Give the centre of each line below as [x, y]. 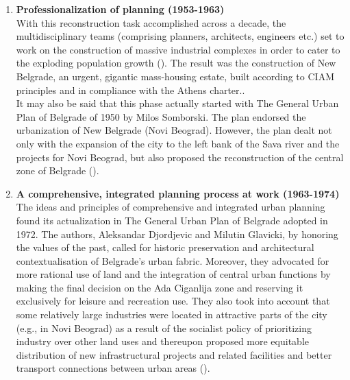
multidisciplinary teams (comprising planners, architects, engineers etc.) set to [180, 36]
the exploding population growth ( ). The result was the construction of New [176, 63]
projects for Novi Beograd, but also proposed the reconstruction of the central [180, 157]
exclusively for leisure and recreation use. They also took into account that [173, 301]
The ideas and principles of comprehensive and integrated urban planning [171, 207]
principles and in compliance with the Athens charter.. [130, 90]
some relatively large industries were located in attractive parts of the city [172, 314]
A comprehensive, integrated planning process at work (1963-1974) [178, 193]
